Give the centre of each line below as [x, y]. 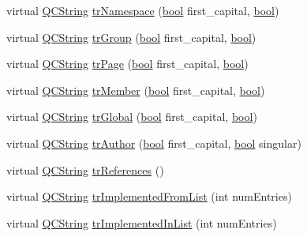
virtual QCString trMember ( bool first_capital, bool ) [136, 90]
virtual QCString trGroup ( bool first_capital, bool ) [131, 37]
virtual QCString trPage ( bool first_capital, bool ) [127, 64]
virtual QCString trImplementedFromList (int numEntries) [149, 196]
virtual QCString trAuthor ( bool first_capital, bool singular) [154, 143]
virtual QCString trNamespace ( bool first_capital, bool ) [143, 10]
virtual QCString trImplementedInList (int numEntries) [142, 222]
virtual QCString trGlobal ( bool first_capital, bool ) [132, 117]
